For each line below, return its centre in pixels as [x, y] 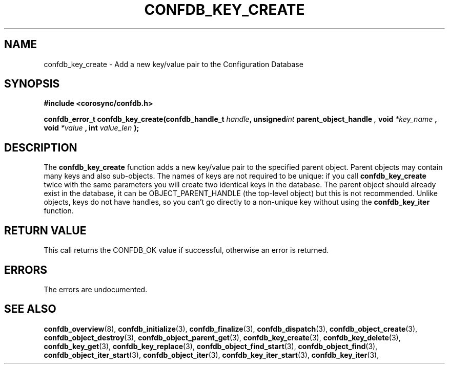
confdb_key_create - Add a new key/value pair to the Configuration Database [174, 64]
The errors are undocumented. [96, 289]
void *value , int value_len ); [91, 128]
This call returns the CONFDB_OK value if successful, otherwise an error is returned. [186, 250]
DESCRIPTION [41, 147]
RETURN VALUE [45, 230]
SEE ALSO [30, 309]
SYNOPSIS [32, 84]
